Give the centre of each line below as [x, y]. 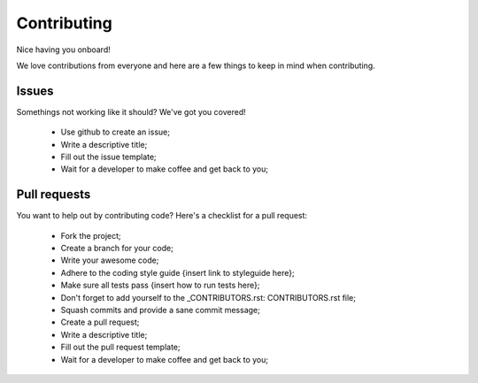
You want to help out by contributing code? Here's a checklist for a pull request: [162, 216]
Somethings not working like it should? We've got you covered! [131, 111]
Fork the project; [91, 235]
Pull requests [54, 195]
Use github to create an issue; [115, 132]
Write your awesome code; [110, 260]
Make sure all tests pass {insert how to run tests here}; [160, 285]
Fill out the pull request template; [120, 347]
